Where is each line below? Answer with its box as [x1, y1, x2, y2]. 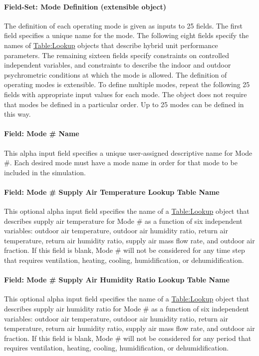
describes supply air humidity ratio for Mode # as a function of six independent [4, 303, 249, 314]
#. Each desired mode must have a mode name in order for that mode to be [4, 157, 238, 168]
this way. [4, 109, 31, 119]
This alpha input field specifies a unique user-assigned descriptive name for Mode [4, 147, 253, 158]
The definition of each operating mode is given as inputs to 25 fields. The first [4, 20, 243, 31]
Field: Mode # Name [4, 128, 79, 139]
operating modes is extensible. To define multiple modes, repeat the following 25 [4, 79, 250, 90]
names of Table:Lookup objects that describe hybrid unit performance [4, 40, 218, 50]
